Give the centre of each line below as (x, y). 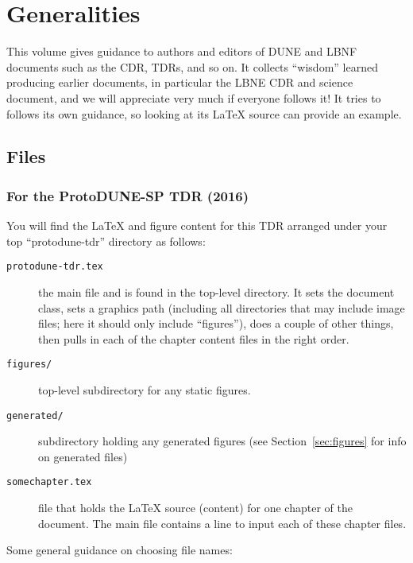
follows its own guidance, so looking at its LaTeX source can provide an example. (204, 113)
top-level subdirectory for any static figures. (145, 389)
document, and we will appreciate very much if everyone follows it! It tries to (194, 97)
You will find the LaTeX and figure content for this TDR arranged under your (197, 225)
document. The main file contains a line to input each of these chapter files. (222, 523)
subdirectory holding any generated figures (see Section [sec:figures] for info (222, 441)
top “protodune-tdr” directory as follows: (106, 241)
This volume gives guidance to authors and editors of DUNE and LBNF (182, 51)
